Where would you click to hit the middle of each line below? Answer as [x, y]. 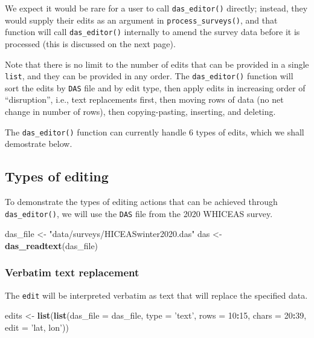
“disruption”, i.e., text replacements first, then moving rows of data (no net [144, 99]
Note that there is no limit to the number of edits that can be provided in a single [157, 64]
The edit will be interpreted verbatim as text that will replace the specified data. [156, 295]
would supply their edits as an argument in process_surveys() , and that [141, 20]
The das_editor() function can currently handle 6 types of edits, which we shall [155, 132]
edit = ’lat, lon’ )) [37, 327]
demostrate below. [39, 144]
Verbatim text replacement [72, 272]
